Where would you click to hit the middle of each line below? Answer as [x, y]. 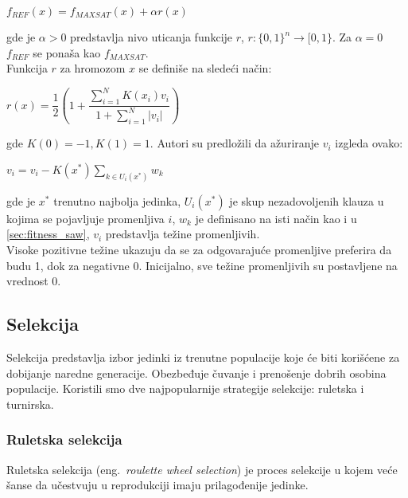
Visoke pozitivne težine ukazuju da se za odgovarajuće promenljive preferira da [199, 249]
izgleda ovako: [369, 143]
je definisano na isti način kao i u [276, 218]
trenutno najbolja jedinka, [117, 200]
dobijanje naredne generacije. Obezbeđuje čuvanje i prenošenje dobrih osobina [196, 373]
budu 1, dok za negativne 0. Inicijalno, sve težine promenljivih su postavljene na [202, 265]
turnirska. [30, 404]
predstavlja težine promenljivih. [183, 234]
